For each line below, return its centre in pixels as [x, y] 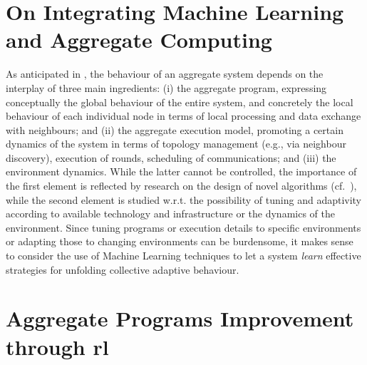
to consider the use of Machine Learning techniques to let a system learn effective [183, 256]
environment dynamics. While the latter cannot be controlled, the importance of [181, 171]
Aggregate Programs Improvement [180, 318]
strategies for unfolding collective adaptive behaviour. [123, 269]
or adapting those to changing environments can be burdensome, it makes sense [180, 241]
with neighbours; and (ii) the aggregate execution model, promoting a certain [175, 129]
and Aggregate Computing [139, 40]
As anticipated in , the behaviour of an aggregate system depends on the [165, 74]
